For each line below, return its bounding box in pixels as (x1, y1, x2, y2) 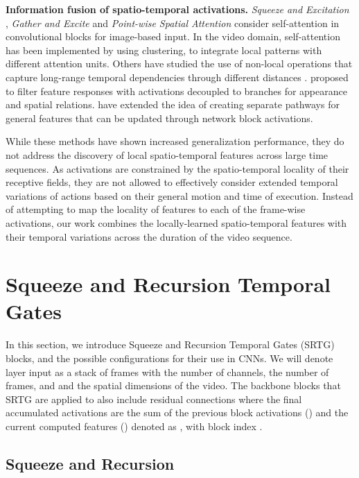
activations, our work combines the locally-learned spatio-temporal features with (6, 215, 347, 230)
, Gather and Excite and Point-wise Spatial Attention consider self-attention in (6, 15, 340, 30)
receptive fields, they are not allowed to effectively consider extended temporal (6, 175, 338, 189)
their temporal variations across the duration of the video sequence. (6, 229, 292, 244)
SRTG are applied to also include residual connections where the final (6, 391, 302, 406)
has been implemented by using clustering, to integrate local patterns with (6, 42, 322, 57)
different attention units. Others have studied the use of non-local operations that (6, 56, 353, 71)
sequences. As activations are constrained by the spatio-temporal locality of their (6, 161, 349, 176)
